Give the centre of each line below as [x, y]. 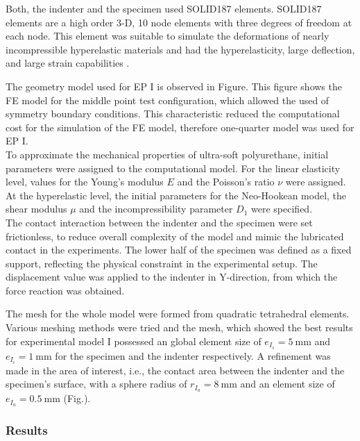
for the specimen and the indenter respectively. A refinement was [193, 355]
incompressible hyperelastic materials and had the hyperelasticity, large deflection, [180, 49]
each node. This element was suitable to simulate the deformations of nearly [168, 36]
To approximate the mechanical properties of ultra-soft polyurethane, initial [167, 154]
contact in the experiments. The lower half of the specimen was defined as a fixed [179, 250]
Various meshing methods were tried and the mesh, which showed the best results [179, 327]
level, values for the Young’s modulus [85, 182]
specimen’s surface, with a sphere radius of [96, 384]
